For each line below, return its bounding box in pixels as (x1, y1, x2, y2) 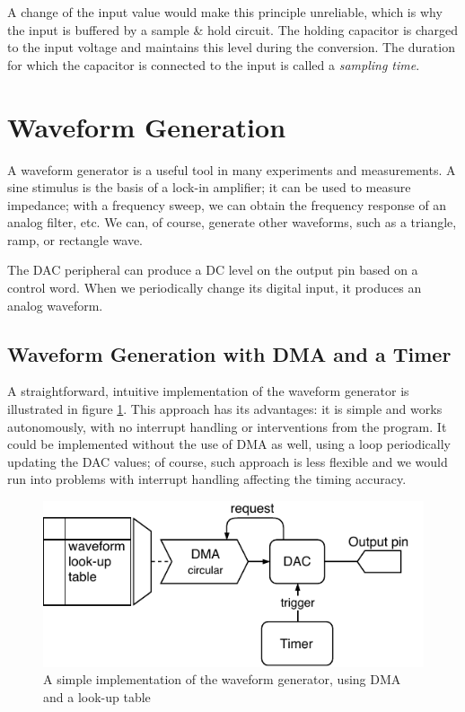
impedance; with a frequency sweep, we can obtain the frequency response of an (7, 195, 447, 214)
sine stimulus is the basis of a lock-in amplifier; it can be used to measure (7, 178, 411, 197)
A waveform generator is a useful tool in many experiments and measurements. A (7, 160, 456, 179)
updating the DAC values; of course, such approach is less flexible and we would (7, 452, 448, 470)
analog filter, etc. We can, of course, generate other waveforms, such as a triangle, (7, 213, 457, 232)
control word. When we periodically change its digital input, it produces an (7, 278, 422, 297)
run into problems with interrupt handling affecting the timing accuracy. (7, 470, 407, 488)
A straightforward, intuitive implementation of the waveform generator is (7, 382, 409, 400)
